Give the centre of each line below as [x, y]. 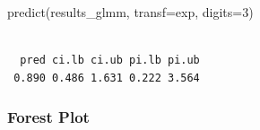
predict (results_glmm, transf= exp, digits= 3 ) [130, 12]
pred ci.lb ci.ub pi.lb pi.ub [110, 61]
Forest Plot [48, 117]
